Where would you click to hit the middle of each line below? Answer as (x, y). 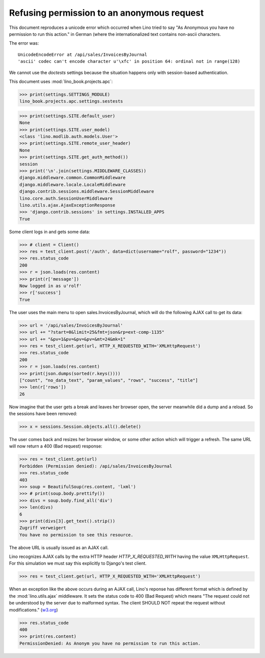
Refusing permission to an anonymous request (106, 13)
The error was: (24, 43)
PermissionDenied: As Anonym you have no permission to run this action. (110, 643)
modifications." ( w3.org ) (34, 610)
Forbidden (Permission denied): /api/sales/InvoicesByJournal (96, 466)
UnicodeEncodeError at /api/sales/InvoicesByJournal (82, 54)
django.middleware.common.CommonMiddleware (73, 178)
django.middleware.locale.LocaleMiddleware (73, 184)
